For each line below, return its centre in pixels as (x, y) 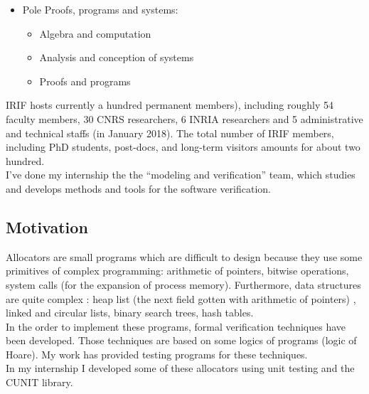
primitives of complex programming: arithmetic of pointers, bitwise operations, (177, 271)
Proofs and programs (85, 81)
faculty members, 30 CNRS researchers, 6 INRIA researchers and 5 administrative (184, 118)
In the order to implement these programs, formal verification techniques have (176, 326)
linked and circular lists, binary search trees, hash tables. (130, 313)
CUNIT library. (39, 382)
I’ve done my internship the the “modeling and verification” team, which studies (181, 175)
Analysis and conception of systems (117, 57)
